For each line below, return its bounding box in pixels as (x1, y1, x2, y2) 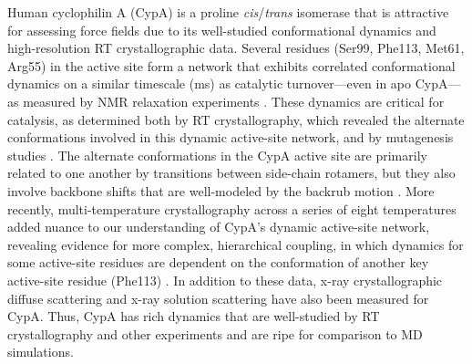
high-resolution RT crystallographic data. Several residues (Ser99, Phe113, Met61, (7, 38, 465, 57)
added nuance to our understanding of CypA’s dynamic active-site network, (7, 217, 430, 236)
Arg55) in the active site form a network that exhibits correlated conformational (7, 56, 456, 75)
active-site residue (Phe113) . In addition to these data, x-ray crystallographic (7, 270, 443, 289)
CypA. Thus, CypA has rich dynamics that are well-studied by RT (7, 307, 380, 326)
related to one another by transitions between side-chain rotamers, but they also (7, 163, 456, 182)
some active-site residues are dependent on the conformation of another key (7, 253, 429, 272)
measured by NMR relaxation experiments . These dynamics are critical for (23, 91, 445, 110)
